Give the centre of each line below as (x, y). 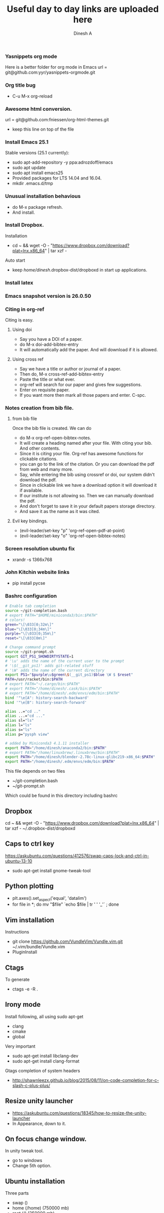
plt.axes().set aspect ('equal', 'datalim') (49, 899)
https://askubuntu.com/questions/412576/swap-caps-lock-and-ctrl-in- (77, 856)
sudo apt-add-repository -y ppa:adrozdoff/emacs (63, 162)
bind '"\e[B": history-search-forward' (46, 702)
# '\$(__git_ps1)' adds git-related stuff (49, 666)
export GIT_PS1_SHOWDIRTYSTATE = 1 (39, 656)
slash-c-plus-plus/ (31, 1085)
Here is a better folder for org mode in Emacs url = (56, 67)
